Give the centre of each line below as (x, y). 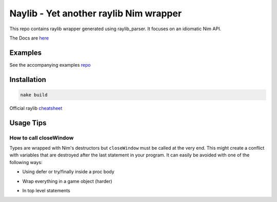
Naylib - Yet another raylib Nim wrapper (96, 13)
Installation (28, 79)
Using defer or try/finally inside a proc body (68, 172)
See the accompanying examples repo (50, 65)
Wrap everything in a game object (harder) (67, 181)
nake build (34, 95)
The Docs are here (29, 38)
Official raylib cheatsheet (36, 108)
